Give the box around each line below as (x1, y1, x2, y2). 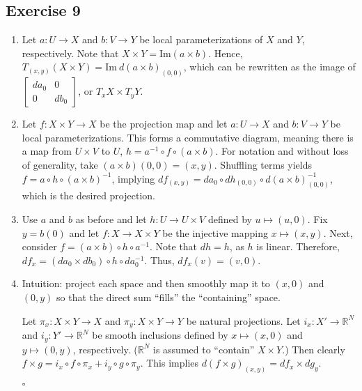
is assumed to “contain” (153, 342, 255, 356)
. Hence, (208, 45, 243, 60)
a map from (22, 144, 72, 158)
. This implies (140, 355, 199, 370)
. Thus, (144, 252, 175, 267)
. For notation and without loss (215, 144, 349, 158)
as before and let (75, 212, 147, 227)
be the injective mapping (162, 225, 268, 240)
